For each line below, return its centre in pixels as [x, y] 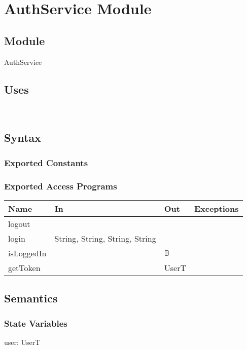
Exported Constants [46, 162]
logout [19, 223]
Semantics [31, 298]
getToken [24, 267]
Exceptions [216, 208]
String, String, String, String [105, 238]
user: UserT [22, 342]
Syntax [23, 138]
